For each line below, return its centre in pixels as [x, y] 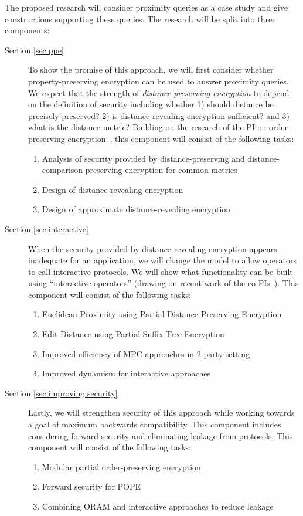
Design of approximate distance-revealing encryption [136, 209]
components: [27, 30]
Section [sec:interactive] [47, 228]
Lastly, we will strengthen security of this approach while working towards [161, 413]
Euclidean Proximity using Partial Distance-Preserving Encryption [162, 314]
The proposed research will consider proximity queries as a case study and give [146, 7]
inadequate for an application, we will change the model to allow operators [162, 260]
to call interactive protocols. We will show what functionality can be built [161, 271]
